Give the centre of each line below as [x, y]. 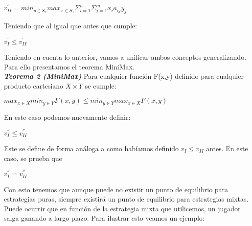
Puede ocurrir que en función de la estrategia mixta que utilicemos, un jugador [122, 208]
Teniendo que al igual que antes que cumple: [70, 25]
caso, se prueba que [33, 158]
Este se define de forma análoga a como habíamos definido [92, 148]
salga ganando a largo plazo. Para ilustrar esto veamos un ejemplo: [104, 218]
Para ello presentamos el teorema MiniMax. [69, 66]
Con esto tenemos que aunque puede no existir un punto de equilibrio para [116, 189]
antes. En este [227, 148]
